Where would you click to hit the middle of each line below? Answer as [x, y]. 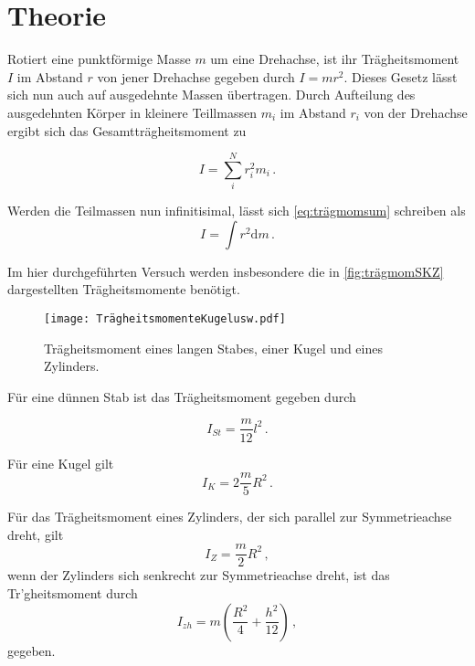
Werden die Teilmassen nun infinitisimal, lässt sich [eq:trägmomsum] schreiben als [237, 211]
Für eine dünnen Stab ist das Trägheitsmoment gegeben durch [182, 396]
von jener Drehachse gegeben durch [196, 76]
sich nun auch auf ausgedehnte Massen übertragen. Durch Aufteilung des [211, 95]
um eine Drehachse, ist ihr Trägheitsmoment [335, 59]
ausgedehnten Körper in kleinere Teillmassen [132, 112]
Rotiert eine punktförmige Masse [99, 59]
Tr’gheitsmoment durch [73, 593]
